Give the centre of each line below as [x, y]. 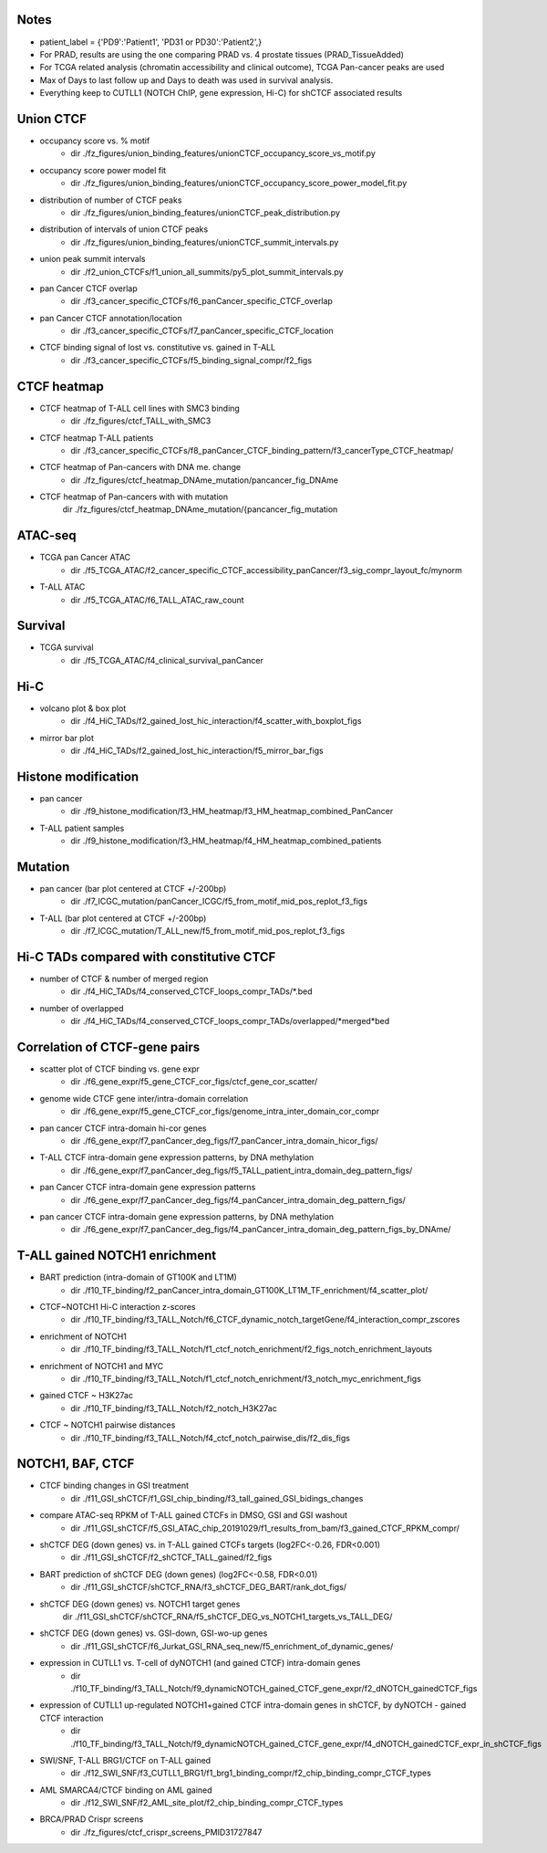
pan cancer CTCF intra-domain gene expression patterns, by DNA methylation [187, 1216]
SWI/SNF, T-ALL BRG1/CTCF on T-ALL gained [125, 1760]
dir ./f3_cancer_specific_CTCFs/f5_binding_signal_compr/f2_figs [191, 360]
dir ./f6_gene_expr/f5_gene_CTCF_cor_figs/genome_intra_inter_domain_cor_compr [225, 1111]
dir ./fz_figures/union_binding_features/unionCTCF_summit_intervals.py [205, 242]
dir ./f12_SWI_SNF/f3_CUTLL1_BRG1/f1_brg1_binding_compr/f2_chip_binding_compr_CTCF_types [251, 1773]
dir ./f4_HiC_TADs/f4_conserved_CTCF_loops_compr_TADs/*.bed [191, 991]
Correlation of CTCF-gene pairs [108, 1047]
